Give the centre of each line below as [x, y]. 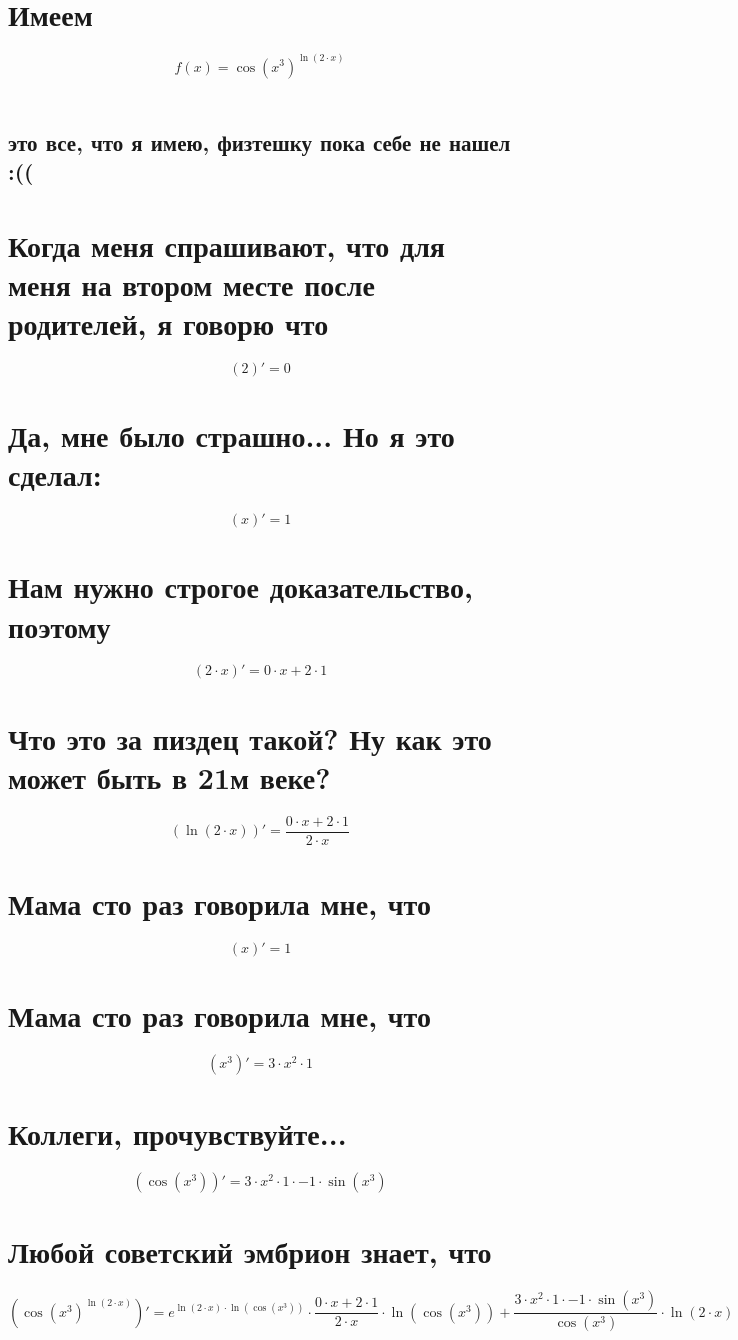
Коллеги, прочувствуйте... [177, 1133]
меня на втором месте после [191, 283]
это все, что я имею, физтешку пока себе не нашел [259, 141]
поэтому [59, 625]
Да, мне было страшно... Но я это [231, 435]
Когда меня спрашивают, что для [227, 244]
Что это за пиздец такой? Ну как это [250, 737]
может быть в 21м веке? [169, 776]
